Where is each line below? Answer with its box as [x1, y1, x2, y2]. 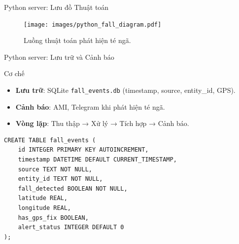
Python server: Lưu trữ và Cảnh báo [4, 51, 114, 62]
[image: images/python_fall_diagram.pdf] [24, 21, 162, 28]
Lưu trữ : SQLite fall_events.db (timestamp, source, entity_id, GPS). [15, 85, 236, 95]
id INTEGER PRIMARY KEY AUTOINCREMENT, [18, 146, 149, 154]
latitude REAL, [18, 195, 68, 202]
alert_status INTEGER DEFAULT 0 [18, 224, 124, 231]
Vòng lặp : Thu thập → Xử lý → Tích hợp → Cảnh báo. [15, 118, 189, 128]
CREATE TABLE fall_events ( [4, 136, 96, 144]
